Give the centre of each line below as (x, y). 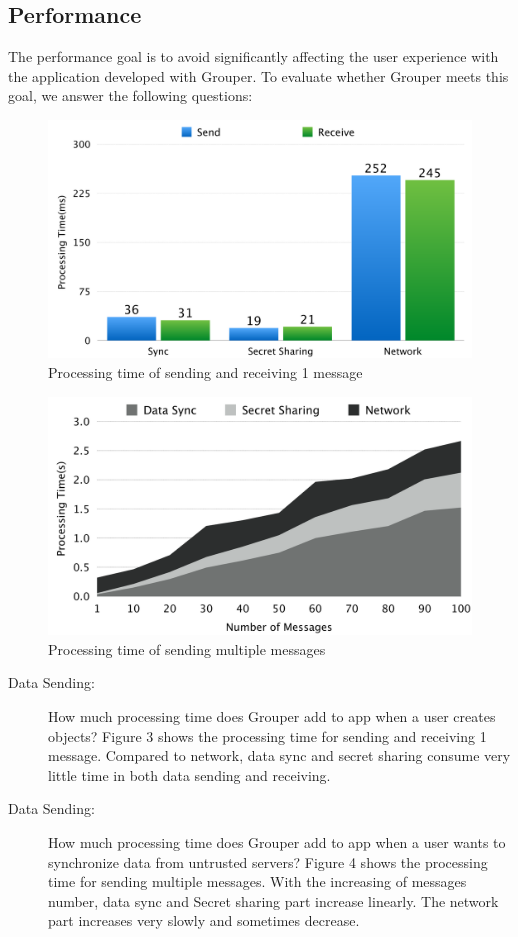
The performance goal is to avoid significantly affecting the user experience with (253, 56)
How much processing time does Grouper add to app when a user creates (272, 715)
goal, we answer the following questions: (130, 95)
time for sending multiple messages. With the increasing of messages (257, 881)
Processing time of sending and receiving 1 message (205, 372)
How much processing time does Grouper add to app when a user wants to (277, 841)
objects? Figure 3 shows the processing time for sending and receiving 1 (267, 735)
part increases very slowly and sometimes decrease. (204, 920)
